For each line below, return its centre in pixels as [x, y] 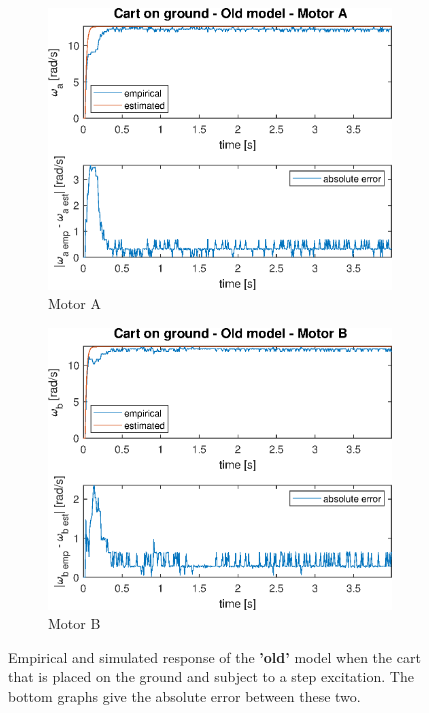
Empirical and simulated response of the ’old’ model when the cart [214, 656]
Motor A [74, 303]
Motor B [74, 623]
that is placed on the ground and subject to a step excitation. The [211, 676]
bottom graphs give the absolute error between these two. [184, 696]
